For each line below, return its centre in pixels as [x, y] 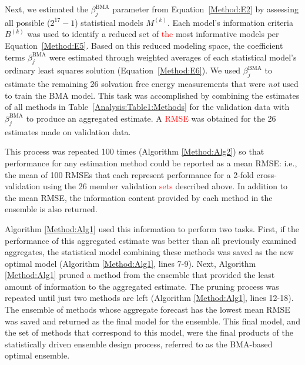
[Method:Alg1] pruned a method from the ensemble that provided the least [140, 275]
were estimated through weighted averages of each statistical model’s [173, 57]
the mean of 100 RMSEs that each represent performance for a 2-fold [129, 174]
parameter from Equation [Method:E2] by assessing [205, 9]
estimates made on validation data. [68, 131]
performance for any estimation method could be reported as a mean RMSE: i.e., [151, 163]
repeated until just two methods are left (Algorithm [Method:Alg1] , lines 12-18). [149, 298]
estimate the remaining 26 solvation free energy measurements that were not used [152, 84]
